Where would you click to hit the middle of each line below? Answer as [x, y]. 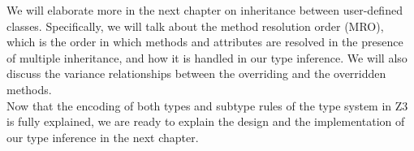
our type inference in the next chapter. [103, 137]
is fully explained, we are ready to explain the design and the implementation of [206, 121]
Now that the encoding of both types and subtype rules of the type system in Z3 [207, 105]
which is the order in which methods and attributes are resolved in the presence [205, 42]
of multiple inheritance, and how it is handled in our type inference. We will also [207, 57]
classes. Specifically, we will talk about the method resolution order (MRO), [195, 26]
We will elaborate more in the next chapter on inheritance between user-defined [205, 10]
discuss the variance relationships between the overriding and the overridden [196, 73]
